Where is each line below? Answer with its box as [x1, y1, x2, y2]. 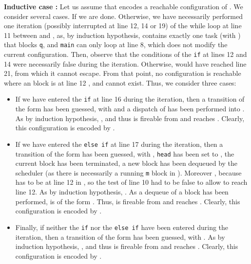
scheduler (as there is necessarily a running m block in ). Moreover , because [15, 167, 242, 177]
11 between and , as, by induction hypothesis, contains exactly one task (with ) [4, 30, 241, 40]
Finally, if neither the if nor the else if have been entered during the [15, 222, 229, 232]
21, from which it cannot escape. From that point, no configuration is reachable [4, 68, 241, 78]
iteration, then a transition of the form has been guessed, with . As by [15, 231, 225, 242]
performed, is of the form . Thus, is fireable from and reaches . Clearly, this [15, 196, 240, 206]
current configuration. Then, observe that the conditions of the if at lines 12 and [4, 49, 247, 59]
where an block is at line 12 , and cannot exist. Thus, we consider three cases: [4, 77, 236, 88]
